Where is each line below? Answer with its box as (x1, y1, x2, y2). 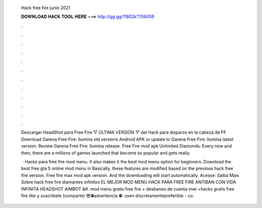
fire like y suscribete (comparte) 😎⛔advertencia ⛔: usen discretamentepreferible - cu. (21, 192, 194, 198)
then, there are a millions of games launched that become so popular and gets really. (21, 150, 191, 156)
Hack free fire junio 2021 (21, 5, 70, 11)
